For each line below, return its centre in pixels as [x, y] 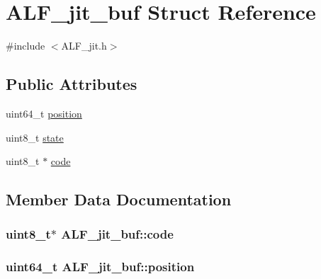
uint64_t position [44, 113]
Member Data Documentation [119, 199]
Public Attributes [72, 84]
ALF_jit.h [84, 46]
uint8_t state [35, 137]
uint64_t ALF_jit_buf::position [100, 267]
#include [26, 46]
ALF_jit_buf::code [117, 234]
